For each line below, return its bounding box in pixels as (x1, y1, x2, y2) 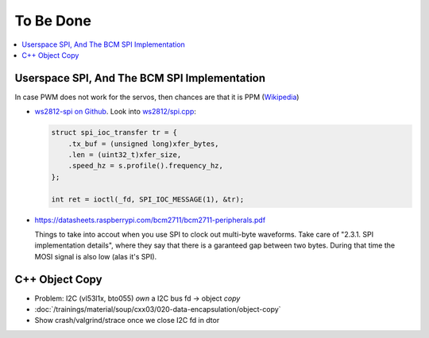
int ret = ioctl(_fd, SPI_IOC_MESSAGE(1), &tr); (51, 194, 245, 204)
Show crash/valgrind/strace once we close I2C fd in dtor (34, 316, 220, 325)
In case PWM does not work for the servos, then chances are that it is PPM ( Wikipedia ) (14, 92, 300, 102)
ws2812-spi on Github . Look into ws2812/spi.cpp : (34, 107, 196, 117)
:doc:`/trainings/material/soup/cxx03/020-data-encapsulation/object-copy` (34, 305, 281, 314)
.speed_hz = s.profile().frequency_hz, (68, 161, 224, 171)
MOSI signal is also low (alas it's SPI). (34, 252, 157, 261)
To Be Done (14, 12, 91, 29)
